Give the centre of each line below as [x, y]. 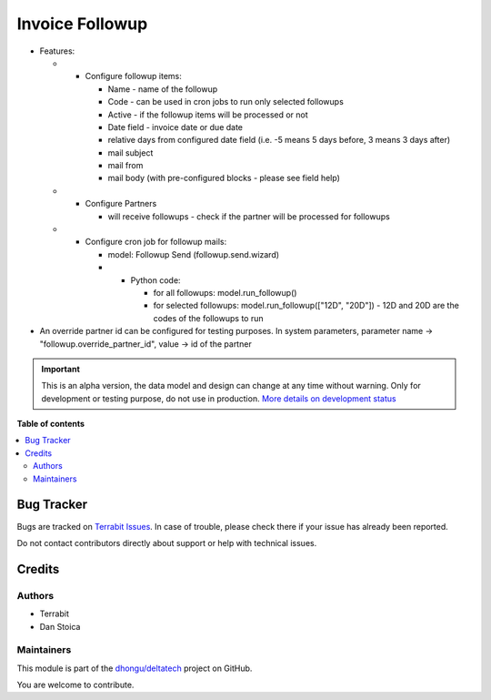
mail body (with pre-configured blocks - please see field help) [224, 178]
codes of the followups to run [208, 318]
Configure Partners [121, 204]
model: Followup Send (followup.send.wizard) [194, 254]
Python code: [155, 280]
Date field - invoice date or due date [175, 127]
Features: [57, 51]
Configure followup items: [133, 76]
